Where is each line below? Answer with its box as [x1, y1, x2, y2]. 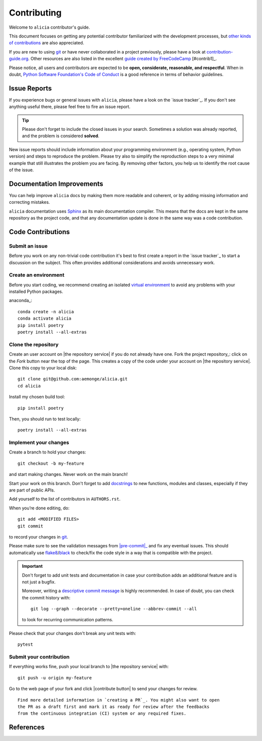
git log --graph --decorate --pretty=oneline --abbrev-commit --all [31, 606, 197, 612]
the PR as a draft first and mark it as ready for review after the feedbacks [17, 704, 210, 709]
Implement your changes [9, 439, 69, 446]
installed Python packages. [9, 289, 63, 294]
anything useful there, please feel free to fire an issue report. [9, 104, 131, 109]
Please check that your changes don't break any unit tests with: [9, 630, 136, 636]
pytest [17, 642, 33, 647]
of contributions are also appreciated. [9, 40, 84, 46]
